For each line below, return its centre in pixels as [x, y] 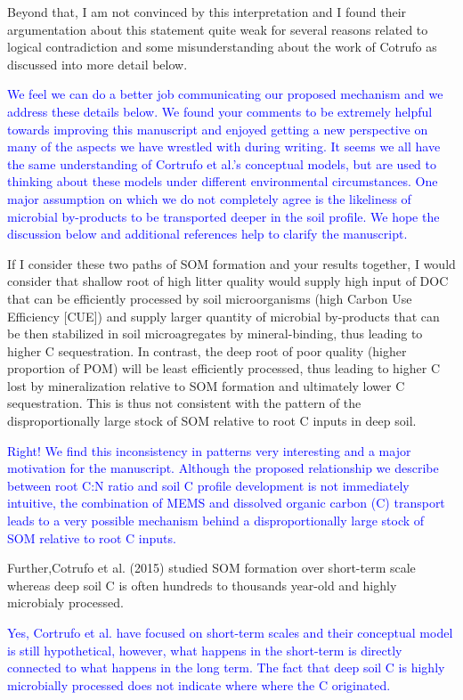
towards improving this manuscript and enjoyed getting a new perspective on [218, 129]
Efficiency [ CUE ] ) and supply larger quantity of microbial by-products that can [223, 316]
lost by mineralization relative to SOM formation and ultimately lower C [206, 385]
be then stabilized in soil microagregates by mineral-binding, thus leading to [215, 334]
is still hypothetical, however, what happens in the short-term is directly [205, 650]
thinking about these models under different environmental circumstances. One [223, 181]
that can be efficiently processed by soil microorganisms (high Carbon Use [210, 298]
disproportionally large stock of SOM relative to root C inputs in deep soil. [212, 421]
